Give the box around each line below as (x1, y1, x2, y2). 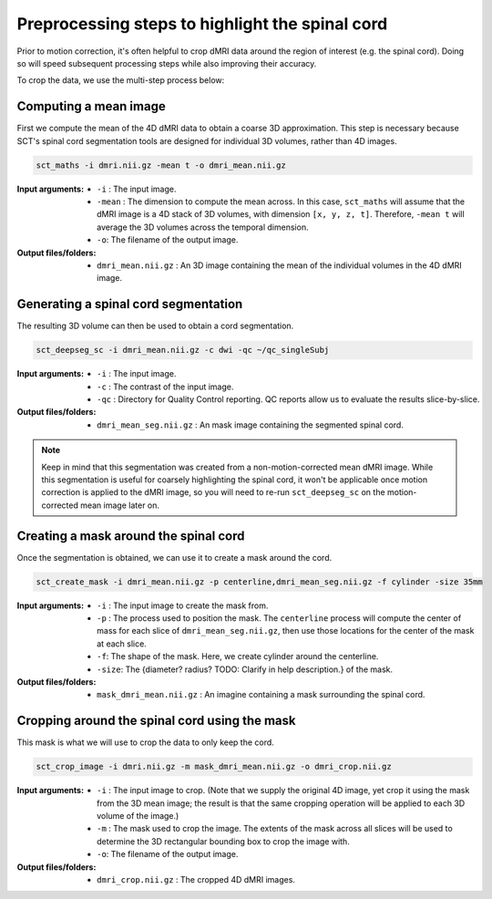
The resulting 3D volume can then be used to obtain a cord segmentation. (16, 320, 294, 332)
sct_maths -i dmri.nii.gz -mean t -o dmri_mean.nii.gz (36, 160, 286, 170)
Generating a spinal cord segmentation (16, 296, 243, 312)
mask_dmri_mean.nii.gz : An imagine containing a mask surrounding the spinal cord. (97, 689, 425, 700)
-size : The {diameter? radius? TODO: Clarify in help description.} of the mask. (97, 664, 394, 675)
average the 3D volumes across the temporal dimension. (97, 222, 309, 232)
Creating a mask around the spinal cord (16, 528, 245, 543)
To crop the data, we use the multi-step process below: (16, 75, 225, 86)
